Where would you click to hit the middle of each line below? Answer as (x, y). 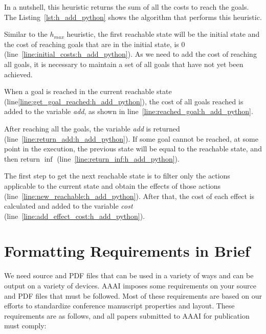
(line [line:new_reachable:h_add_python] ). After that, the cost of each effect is (129, 196)
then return (22, 158)
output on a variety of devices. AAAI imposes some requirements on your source (130, 285)
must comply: (25, 326)
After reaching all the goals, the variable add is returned (92, 128)
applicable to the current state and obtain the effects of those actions (113, 185)
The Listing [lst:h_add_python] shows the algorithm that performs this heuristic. (133, 17)
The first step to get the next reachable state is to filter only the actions (117, 176)
